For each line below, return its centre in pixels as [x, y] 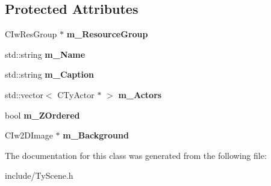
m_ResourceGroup [107, 34]
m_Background [96, 135]
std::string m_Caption [50, 74]
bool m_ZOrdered [42, 115]
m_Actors [140, 94]
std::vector [24, 94]
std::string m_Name [45, 54]
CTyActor [76, 94]
